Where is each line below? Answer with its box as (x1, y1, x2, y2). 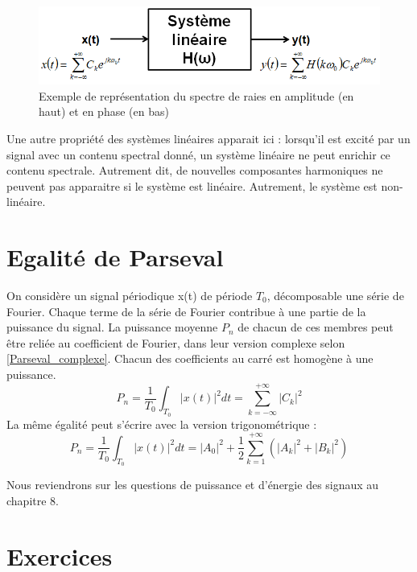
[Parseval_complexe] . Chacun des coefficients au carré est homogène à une (6, 350, 374, 367)
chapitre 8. (6, 492, 59, 508)
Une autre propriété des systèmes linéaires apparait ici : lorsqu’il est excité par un (6, 130, 411, 146)
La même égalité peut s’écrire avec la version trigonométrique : (6, 415, 317, 432)
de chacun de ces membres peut (237, 319, 394, 335)
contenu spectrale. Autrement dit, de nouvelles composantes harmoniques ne (6, 162, 383, 179)
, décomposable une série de (266, 287, 404, 304)
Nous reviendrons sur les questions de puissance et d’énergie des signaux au (6, 476, 379, 493)
